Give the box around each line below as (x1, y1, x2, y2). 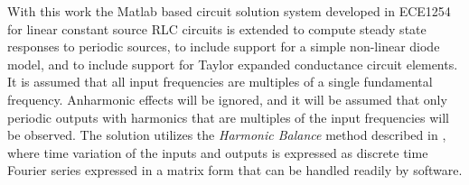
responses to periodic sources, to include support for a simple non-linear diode (7, 37, 440, 56)
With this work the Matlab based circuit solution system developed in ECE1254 (7, 2, 451, 20)
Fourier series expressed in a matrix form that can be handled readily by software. (7, 161, 463, 180)
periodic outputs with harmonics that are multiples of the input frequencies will (7, 107, 449, 126)
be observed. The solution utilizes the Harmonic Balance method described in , (7, 125, 446, 144)
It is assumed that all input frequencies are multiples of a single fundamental (7, 72, 433, 91)
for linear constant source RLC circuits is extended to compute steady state (7, 19, 427, 38)
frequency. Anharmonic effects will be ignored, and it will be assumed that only (7, 89, 447, 108)
